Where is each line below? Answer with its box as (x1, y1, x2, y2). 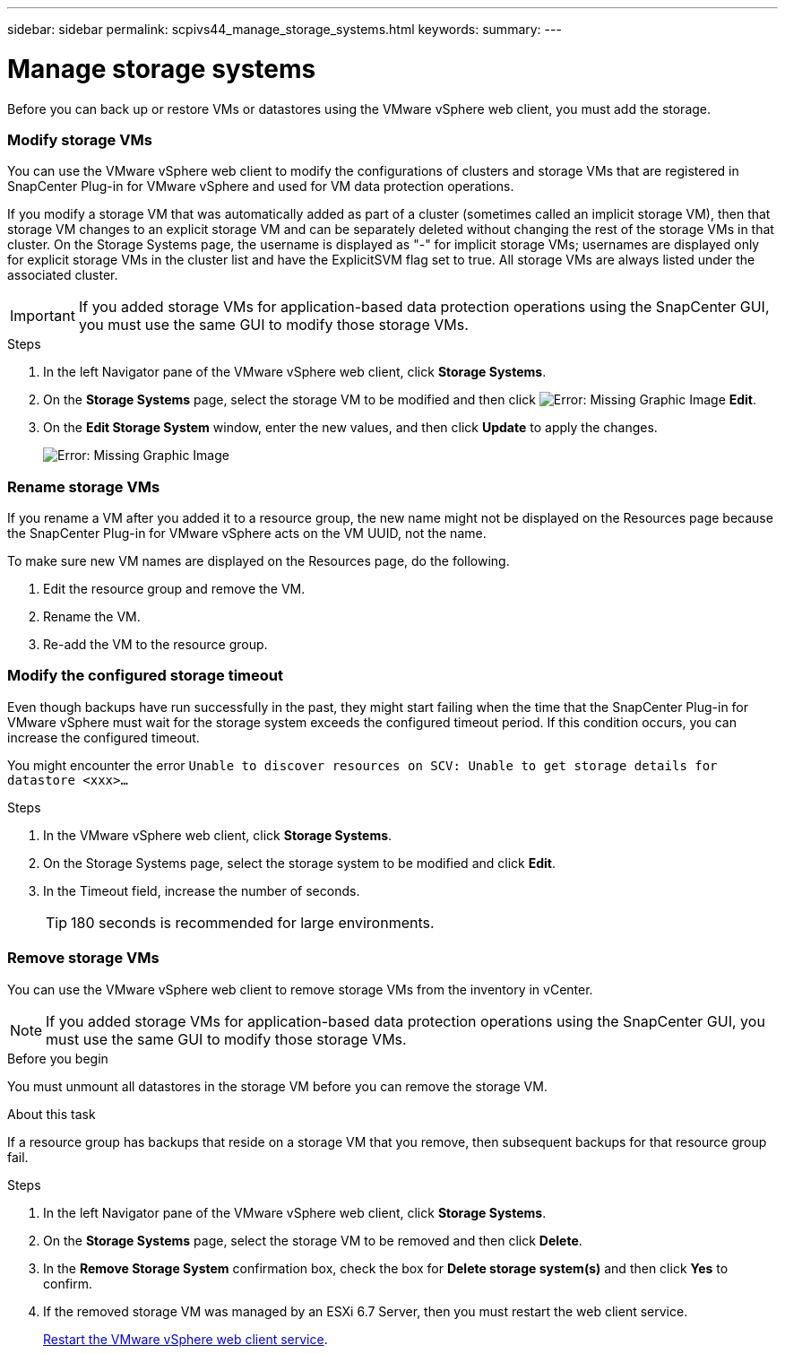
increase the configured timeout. (7, 729, 200, 745)
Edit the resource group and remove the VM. (43, 581, 306, 596)
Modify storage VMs (7, 130, 152, 149)
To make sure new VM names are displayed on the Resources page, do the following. (7, 553, 510, 569)
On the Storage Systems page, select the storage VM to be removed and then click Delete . (43, 1232, 582, 1248)
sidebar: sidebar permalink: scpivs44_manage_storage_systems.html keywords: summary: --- (7, 22, 562, 37)
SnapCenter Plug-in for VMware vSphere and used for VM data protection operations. (7, 178, 514, 195)
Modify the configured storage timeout (7, 666, 283, 685)
